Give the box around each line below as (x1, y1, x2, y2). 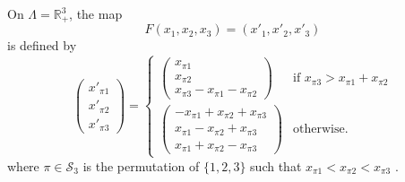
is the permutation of (82, 156, 200, 175)
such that (250, 156, 302, 175)
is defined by (7, 36, 77, 55)
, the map (69, 4, 123, 22)
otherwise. (292, 123, 349, 136)
